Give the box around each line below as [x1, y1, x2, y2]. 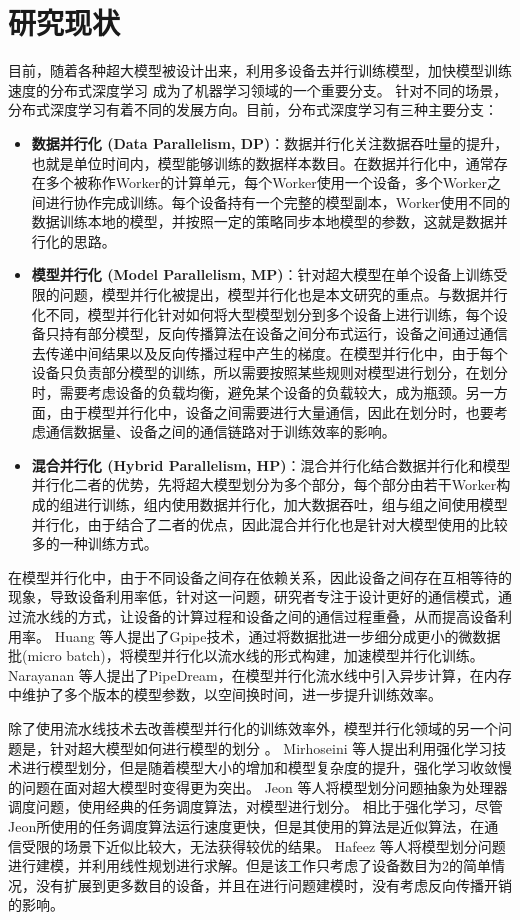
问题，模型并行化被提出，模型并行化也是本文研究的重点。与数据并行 [59, 284, 508, 305]
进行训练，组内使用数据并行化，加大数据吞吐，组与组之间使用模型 [73, 494, 508, 514]
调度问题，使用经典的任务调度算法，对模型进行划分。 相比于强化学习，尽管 [8, 796, 503, 817]
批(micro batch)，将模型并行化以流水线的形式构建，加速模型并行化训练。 [8, 645, 484, 666]
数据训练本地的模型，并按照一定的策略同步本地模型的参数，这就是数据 [31, 211, 494, 232]
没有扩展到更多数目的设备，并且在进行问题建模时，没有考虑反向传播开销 [35, 874, 512, 895]
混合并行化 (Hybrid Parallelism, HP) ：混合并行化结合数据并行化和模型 [31, 454, 511, 475]
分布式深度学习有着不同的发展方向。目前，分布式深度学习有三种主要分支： [8, 99, 498, 120]
